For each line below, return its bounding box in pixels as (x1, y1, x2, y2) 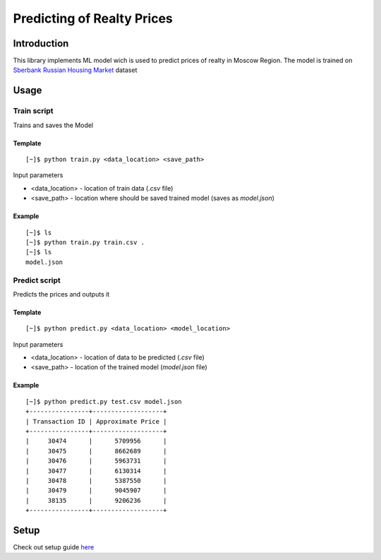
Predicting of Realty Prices (13, 11, 173, 26)
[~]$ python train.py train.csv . (25, 238, 145, 246)
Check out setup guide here (13, 543, 95, 552)
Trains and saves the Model (13, 121, 94, 129)
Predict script (13, 275, 61, 285)
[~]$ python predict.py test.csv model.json (25, 398, 183, 405)
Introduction (13, 37, 69, 49)
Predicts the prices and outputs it (13, 290, 110, 298)
